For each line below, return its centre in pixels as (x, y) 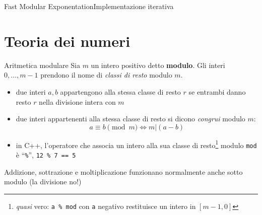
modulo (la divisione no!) (43, 182)
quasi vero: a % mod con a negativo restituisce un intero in (106, 206)
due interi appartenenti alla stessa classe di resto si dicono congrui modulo (130, 119)
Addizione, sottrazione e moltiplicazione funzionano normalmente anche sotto (123, 171)
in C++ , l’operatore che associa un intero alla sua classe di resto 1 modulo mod (136, 144)
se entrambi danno (217, 91)
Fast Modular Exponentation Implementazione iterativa (89, 6)
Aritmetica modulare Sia (42, 65)
